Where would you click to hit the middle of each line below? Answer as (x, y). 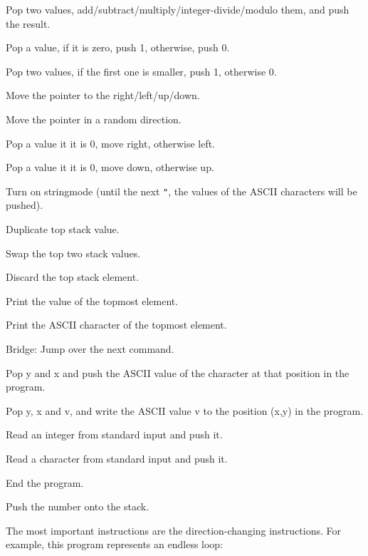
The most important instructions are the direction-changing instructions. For (174, 530)
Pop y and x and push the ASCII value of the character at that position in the (178, 372)
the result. (28, 23)
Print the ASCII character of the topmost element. (116, 325)
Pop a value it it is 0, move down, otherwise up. (110, 167)
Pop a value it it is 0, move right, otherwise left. (111, 143)
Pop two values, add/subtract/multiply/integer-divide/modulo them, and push (178, 9)
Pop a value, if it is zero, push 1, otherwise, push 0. (118, 47)
